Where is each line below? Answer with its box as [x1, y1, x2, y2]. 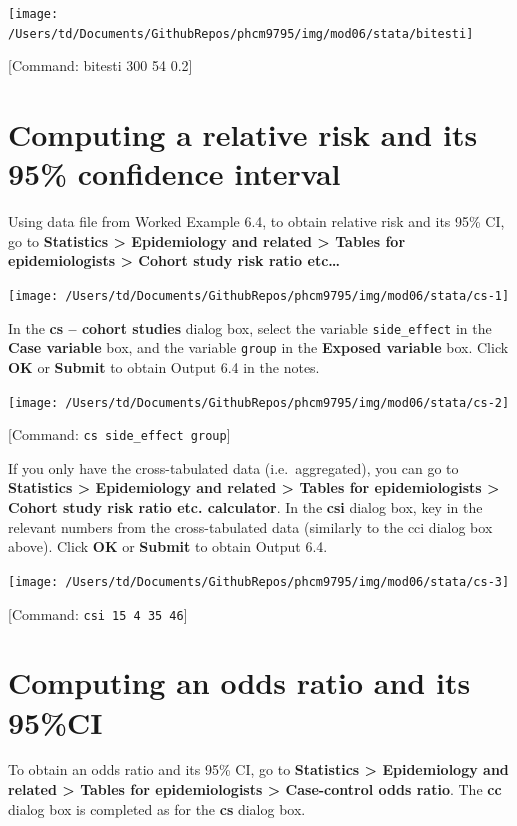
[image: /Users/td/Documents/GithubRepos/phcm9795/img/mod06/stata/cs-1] [8, 289, 510, 303]
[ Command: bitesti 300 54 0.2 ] [8, 55, 193, 76]
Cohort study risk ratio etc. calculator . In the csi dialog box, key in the [8, 497, 483, 518]
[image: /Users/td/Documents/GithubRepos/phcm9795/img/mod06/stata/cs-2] [8, 395, 510, 410]
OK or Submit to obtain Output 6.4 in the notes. [8, 356, 320, 377]
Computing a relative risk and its [8, 114, 478, 155]
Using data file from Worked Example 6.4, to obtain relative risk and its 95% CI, [8, 211, 505, 232]
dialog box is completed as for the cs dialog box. [8, 798, 306, 819]
